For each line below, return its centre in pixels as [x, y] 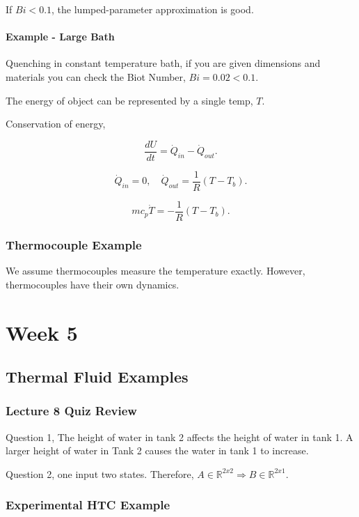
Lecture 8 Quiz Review [71, 411]
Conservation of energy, [56, 124]
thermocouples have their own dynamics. [93, 284]
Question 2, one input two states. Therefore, [100, 473]
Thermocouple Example [74, 244]
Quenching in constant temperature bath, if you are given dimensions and [163, 63]
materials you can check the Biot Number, [96, 76]
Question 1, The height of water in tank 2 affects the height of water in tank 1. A [179, 437]
